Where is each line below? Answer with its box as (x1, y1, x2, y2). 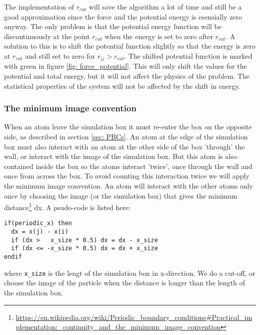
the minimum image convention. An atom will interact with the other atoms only (4, 180, 253, 191)
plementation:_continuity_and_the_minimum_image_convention (15, 321, 220, 332)
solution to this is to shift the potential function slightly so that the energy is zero (4, 41, 255, 51)
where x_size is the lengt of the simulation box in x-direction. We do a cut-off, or (4, 267, 255, 278)
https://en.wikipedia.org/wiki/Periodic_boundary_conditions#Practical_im (15, 311, 252, 322)
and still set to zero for (25, 50, 95, 61)
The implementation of (4, 2, 74, 12)
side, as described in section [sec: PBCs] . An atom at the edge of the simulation (4, 131, 248, 142)
